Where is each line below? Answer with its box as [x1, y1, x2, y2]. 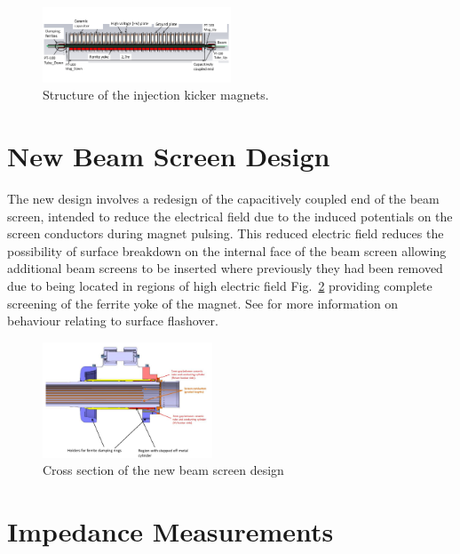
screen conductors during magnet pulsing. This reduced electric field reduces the [7, 224, 444, 243]
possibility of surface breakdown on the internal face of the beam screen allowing [7, 241, 447, 260]
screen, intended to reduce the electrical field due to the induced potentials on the [7, 206, 453, 225]
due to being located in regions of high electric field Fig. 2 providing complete [7, 277, 432, 295]
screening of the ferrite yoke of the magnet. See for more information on [7, 293, 399, 312]
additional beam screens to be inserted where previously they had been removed [7, 259, 443, 277]
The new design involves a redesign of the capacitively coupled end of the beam [7, 189, 440, 208]
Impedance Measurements [7, 513, 334, 550]
